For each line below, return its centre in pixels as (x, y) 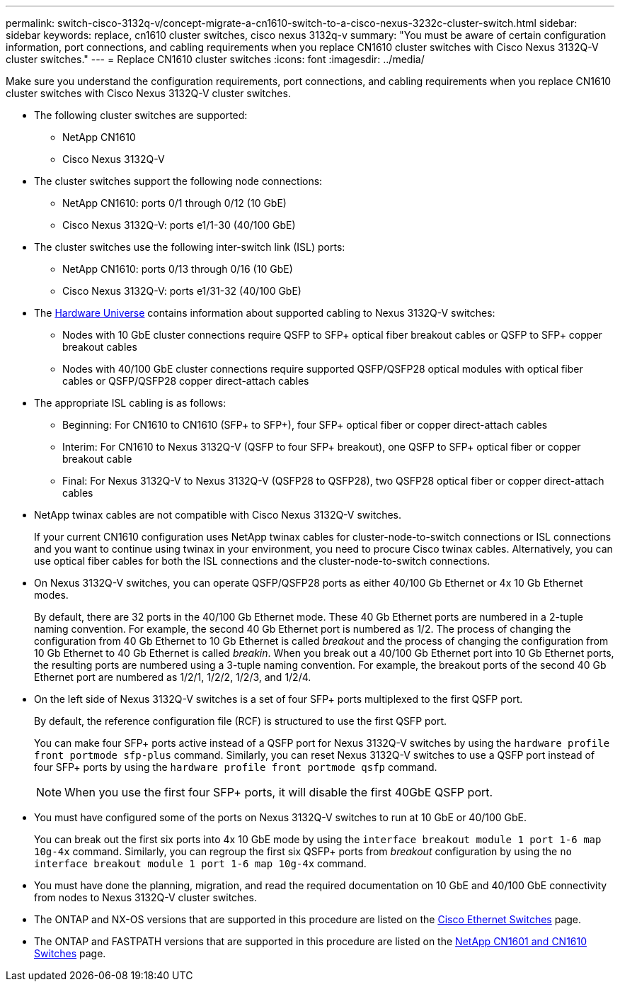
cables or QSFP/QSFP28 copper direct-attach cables (186, 381)
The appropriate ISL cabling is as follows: (130, 403)
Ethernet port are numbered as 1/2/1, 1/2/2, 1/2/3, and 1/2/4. (173, 677)
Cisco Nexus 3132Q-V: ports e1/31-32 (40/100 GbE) (182, 291)
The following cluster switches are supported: (141, 115)
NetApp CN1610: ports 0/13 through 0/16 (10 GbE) (178, 269)
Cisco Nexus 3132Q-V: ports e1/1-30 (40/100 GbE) (179, 225)
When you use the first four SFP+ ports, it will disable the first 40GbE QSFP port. (279, 792)
